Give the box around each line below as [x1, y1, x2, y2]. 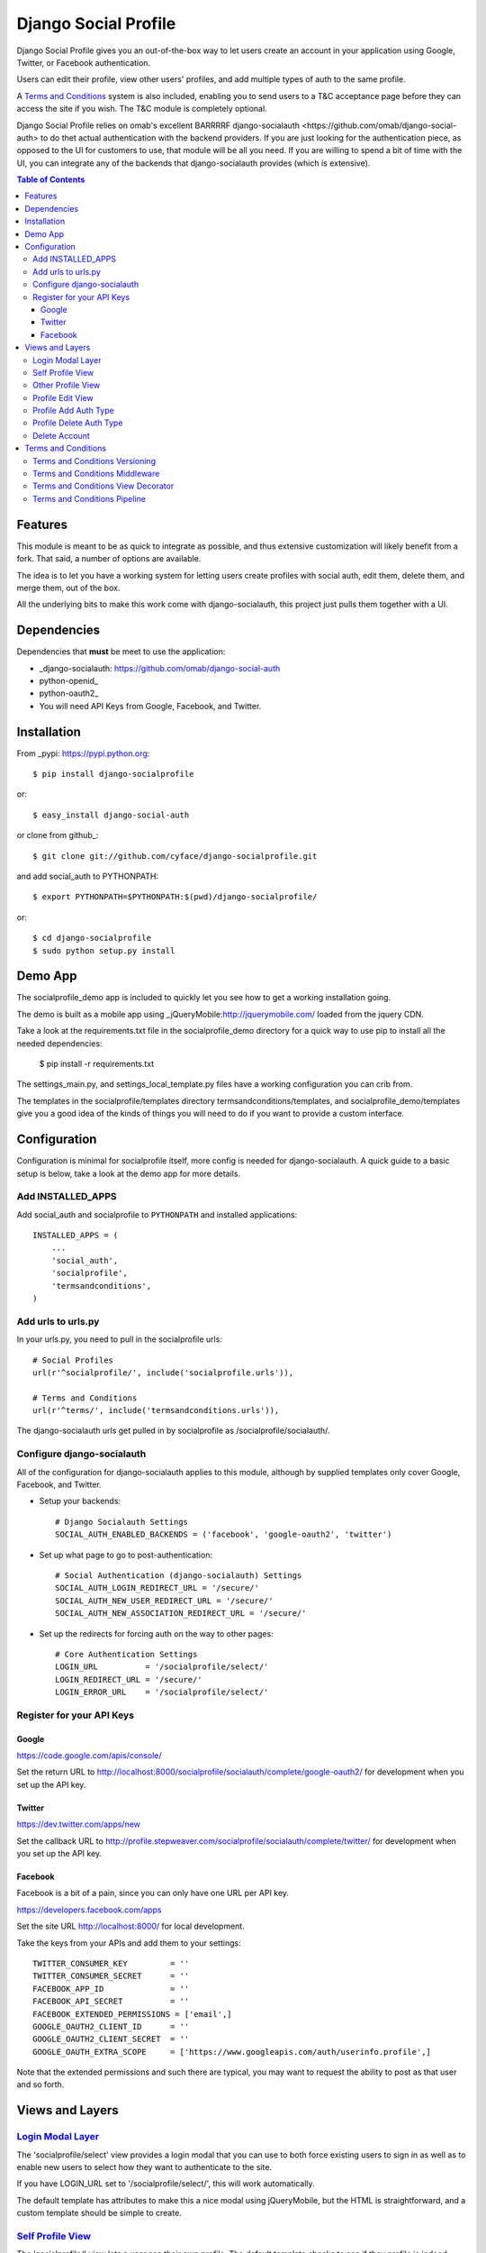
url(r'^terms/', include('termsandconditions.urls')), [32, 1406, 280, 1416]
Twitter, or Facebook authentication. [16, 57, 151, 68]
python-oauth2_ [39, 688, 99, 698]
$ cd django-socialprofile [32, 933, 152, 944]
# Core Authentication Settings [55, 1649, 198, 1659]
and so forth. [16, 2079, 65, 2090]
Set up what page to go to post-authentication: [39, 1549, 213, 1560]
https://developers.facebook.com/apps [16, 1904, 162, 1915]
